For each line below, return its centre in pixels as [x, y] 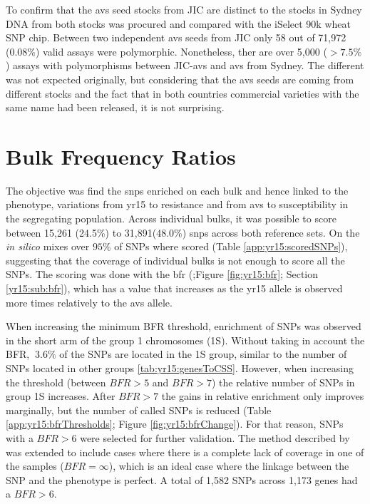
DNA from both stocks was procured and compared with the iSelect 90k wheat [178, 23]
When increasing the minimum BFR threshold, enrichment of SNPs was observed [184, 326]
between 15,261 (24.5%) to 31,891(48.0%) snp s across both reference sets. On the [183, 232]
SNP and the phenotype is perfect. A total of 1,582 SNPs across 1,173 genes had [182, 479]
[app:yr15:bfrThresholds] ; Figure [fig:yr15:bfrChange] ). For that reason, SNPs [175, 424]
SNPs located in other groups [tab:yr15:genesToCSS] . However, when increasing [180, 368]
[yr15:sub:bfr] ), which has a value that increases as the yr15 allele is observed [174, 288]
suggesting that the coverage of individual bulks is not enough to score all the [175, 260]
